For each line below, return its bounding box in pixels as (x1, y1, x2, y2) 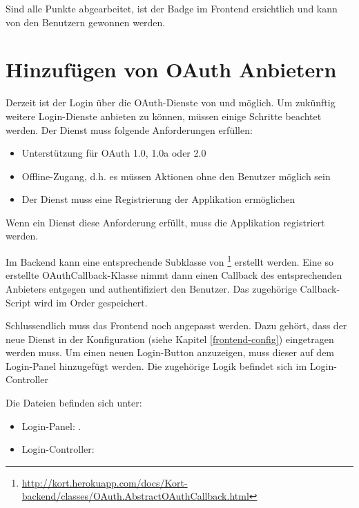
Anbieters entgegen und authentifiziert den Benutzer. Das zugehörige (6, 281, 297, 295)
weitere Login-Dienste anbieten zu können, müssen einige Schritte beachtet (6, 108, 322, 123)
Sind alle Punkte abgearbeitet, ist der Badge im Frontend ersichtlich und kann (6, 1, 338, 15)
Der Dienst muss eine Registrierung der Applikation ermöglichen (21, 192, 295, 206)
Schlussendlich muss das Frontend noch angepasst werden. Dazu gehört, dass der (6, 318, 347, 333)
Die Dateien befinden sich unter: (6, 395, 142, 410)
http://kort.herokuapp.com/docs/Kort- (21, 475, 188, 489)
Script (6, 295, 31, 309)
